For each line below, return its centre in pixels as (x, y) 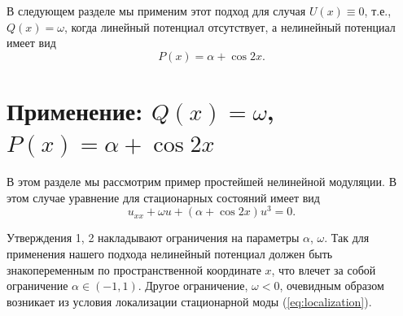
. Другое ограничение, (193, 286)
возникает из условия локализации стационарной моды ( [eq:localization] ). (189, 301)
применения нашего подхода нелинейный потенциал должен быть (170, 253)
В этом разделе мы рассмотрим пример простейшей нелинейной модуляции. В (201, 182)
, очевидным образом (332, 286)
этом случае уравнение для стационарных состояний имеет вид (163, 197)
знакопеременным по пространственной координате (134, 269)
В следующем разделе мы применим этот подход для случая (156, 11)
